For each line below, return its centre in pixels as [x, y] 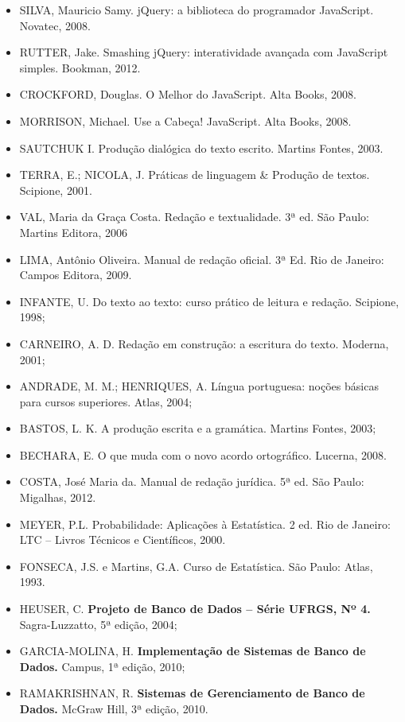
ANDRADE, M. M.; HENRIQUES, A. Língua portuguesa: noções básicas [199, 386]
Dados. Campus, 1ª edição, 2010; [102, 666]
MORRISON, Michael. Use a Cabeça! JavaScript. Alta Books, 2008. [185, 120]
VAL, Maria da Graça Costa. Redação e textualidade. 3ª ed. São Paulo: [194, 217]
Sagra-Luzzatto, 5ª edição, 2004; [98, 624]
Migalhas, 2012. [58, 497]
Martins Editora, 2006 [74, 232]
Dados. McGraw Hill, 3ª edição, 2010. [114, 708]
